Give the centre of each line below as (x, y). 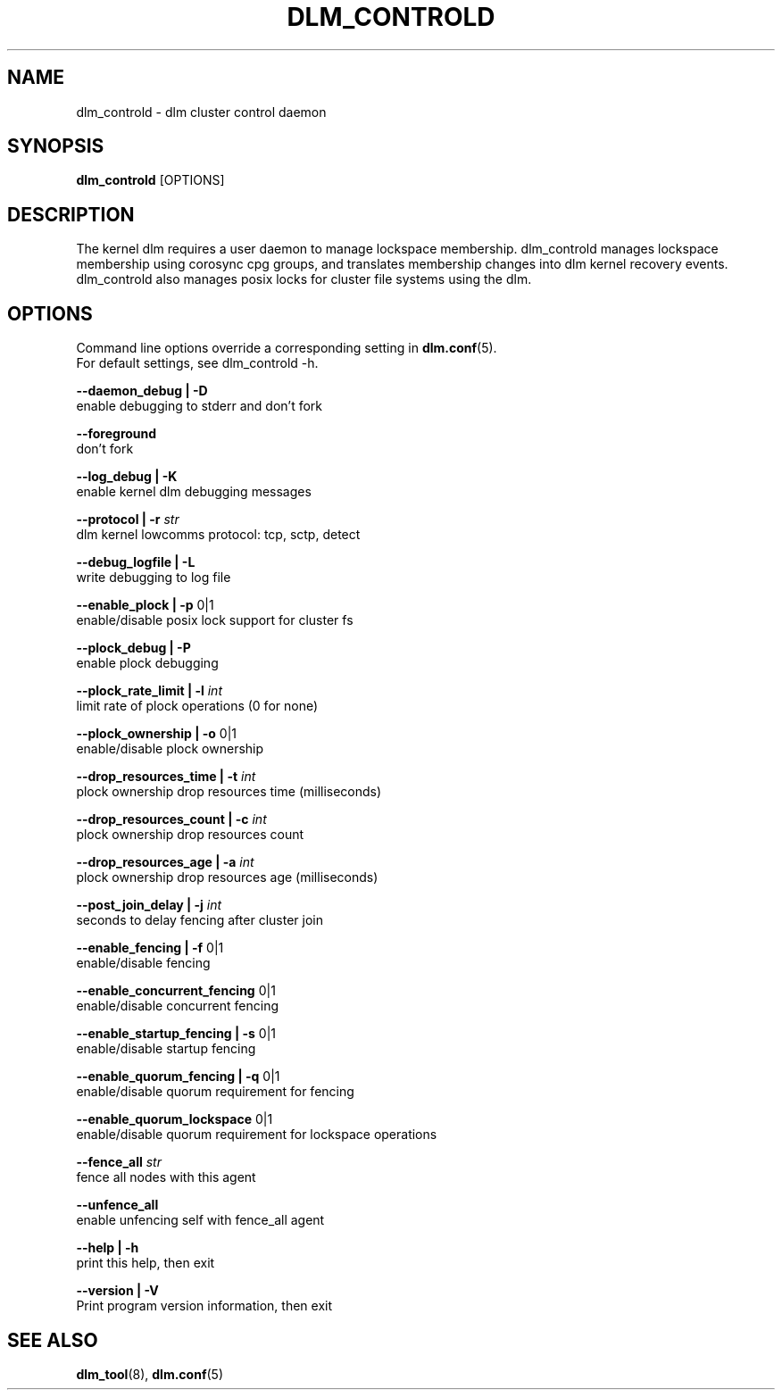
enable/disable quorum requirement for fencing (215, 1092)
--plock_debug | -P (133, 648)
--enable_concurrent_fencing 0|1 (176, 991)
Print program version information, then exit (204, 1306)
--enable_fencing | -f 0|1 (150, 948)
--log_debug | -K (127, 477)
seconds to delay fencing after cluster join (200, 920)
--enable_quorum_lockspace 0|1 (175, 1119)
